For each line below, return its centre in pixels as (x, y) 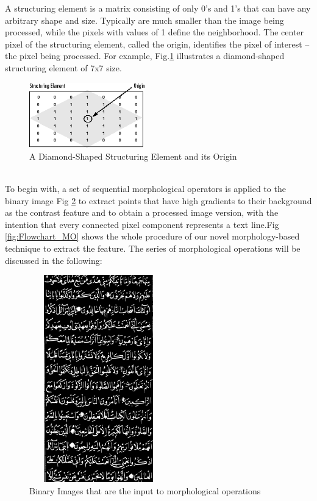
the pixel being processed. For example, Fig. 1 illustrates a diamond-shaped (145, 56)
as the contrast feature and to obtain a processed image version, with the (142, 212)
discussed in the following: (54, 260)
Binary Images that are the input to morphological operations (145, 490)
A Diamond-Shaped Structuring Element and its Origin (133, 156)
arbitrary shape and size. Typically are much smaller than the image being (144, 20)
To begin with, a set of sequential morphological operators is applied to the (145, 188)
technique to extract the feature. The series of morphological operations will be (153, 248)
